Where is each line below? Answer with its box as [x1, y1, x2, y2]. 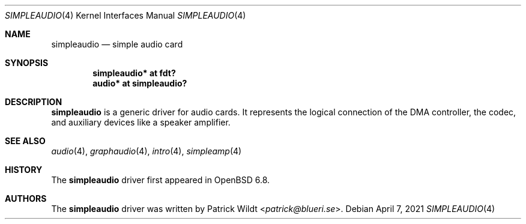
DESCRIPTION [5, 97, 62, 107]
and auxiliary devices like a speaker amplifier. [51, 117, 231, 127]
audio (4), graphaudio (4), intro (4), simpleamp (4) [51, 146, 242, 156]
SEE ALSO [5, 136, 46, 146]
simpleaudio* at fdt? [92, 68, 176, 78]
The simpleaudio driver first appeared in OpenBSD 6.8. [51, 175, 270, 185]
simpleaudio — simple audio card [51, 39, 183, 49]
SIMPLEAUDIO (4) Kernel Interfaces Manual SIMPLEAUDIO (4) [5, 10, 246, 20]
